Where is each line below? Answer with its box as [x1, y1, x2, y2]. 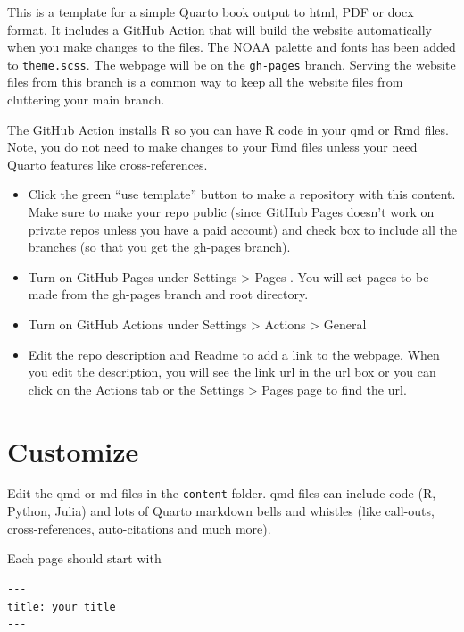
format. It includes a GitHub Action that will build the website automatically [7, 20, 432, 38]
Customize [7, 432, 139, 469]
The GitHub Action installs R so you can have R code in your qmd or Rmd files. [7, 120, 449, 138]
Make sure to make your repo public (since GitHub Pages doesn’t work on [28, 203, 435, 220]
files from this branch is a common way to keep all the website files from [7, 72, 403, 91]
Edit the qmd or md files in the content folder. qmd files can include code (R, [7, 484, 436, 503]
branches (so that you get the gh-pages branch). [28, 237, 291, 256]
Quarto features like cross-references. [7, 154, 208, 173]
